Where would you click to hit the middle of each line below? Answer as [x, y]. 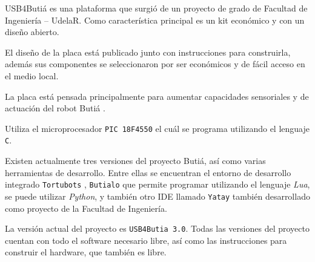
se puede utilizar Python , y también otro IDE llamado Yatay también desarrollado [157, 196]
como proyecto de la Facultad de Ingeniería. [86, 208]
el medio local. [32, 75]
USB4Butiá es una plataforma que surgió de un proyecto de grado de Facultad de [156, 8]
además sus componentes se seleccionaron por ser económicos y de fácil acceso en [155, 64]
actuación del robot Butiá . [55, 108]
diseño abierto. [32, 32]
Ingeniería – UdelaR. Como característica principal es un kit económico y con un [155, 20]
